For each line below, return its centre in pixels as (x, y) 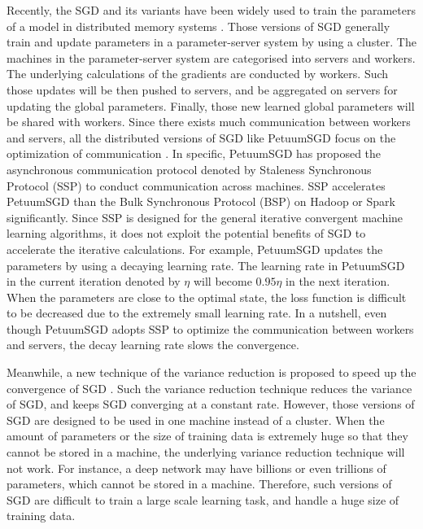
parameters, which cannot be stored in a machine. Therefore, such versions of (199, 484)
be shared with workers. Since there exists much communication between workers (209, 122)
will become (222, 281)
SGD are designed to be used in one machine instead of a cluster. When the (196, 420)
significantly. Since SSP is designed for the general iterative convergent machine (205, 217)
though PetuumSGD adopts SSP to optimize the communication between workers (210, 328)
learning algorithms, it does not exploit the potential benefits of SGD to (186, 233)
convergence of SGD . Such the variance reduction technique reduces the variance (209, 388)
